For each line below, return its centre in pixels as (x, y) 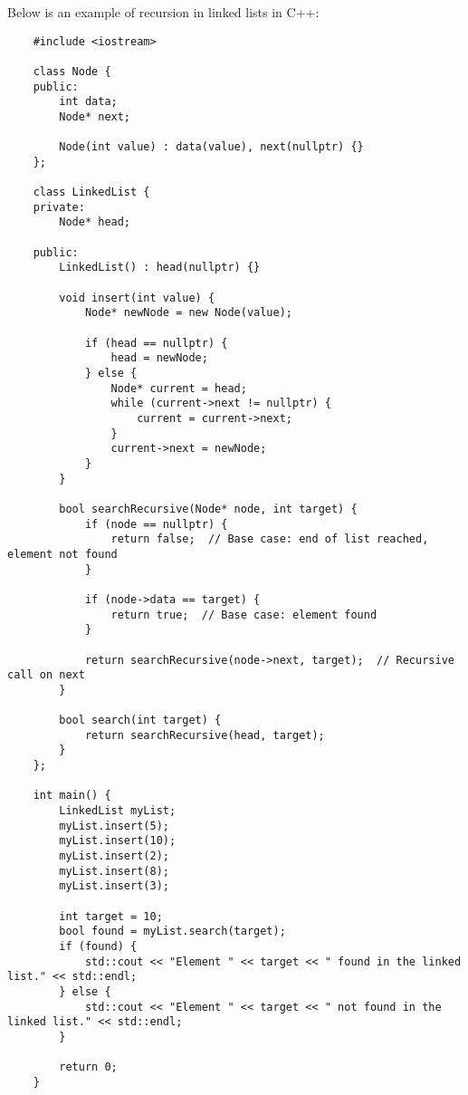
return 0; (88, 1067)
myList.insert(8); (114, 871)
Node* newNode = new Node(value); (188, 313)
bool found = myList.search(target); (172, 932)
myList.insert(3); (114, 886)
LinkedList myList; (118, 811)
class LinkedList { (91, 192)
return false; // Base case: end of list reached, (270, 539)
